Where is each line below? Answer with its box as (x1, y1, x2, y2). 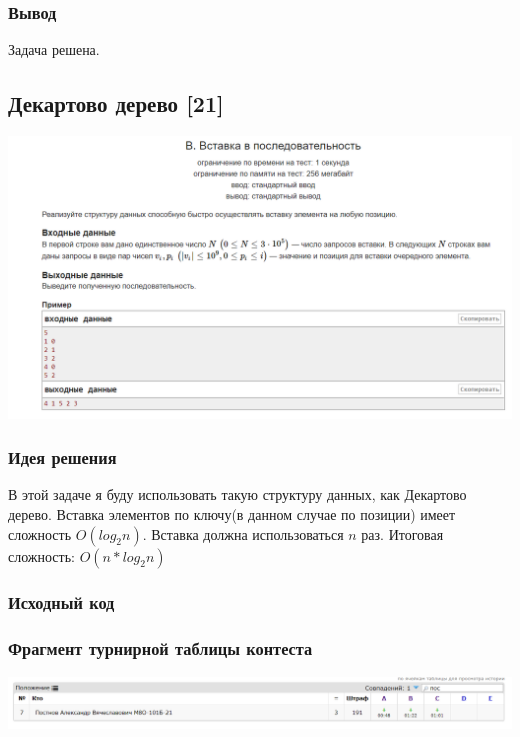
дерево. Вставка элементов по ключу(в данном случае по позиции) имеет (8, 503, 456, 524)
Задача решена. (8, 39, 100, 60)
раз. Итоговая (361, 523, 444, 544)
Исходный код (8, 590, 115, 615)
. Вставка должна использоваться (142, 523, 344, 544)
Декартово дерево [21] (8, 88, 224, 119)
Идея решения (8, 445, 117, 470)
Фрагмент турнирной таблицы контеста (8, 636, 313, 661)
